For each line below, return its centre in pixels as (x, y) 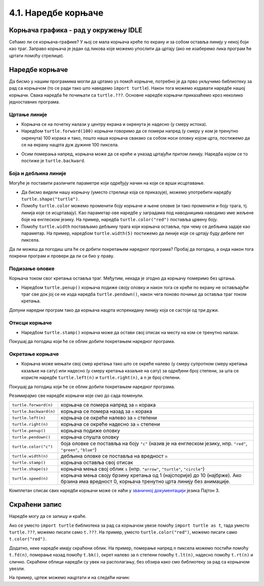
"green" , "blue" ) (79, 450)
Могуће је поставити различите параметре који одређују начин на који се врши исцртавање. (107, 183)
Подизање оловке (32, 269)
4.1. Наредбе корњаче (56, 13)
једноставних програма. (34, 102)
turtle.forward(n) (33, 405)
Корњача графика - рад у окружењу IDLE (76, 30)
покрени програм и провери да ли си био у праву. (62, 256)
